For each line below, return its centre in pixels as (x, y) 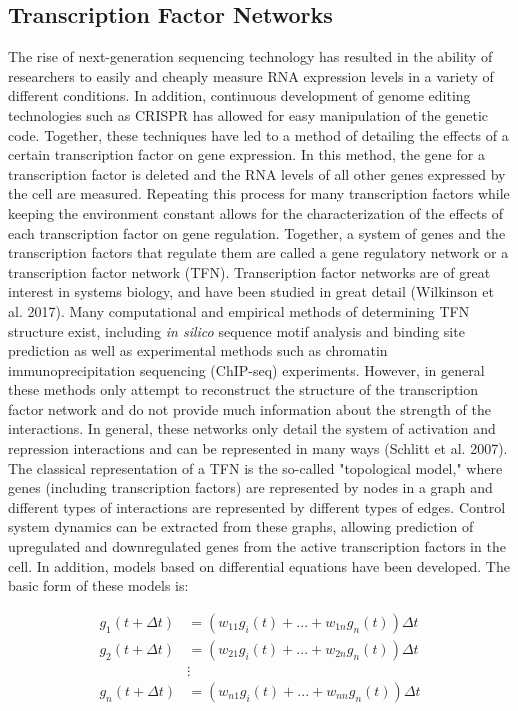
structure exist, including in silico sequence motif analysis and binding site (236, 330)
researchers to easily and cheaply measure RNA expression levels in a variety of (251, 75)
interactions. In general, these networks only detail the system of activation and (252, 428)
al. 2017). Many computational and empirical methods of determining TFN (239, 310)
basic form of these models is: (98, 585)
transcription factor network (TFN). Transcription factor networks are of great (249, 271)
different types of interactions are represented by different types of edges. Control (257, 506)
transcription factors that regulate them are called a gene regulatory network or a (258, 252)
